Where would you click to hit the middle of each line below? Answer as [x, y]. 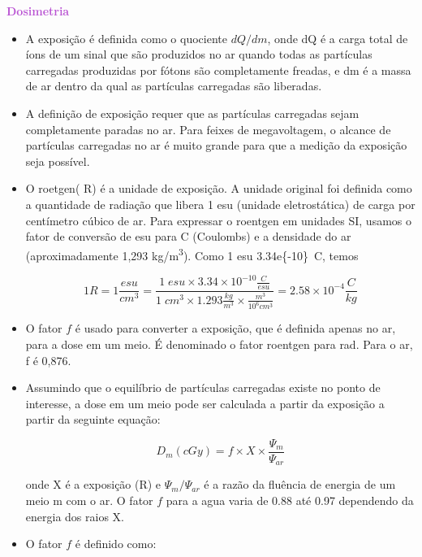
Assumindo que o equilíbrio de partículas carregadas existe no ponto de [203, 387]
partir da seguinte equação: [93, 419]
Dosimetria [38, 11]
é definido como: [116, 544]
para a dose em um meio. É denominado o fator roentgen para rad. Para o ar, [219, 344]
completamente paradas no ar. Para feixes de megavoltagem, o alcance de [208, 129]
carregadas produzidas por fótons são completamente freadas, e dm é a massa [218, 70]
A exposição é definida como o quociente [126, 38]
